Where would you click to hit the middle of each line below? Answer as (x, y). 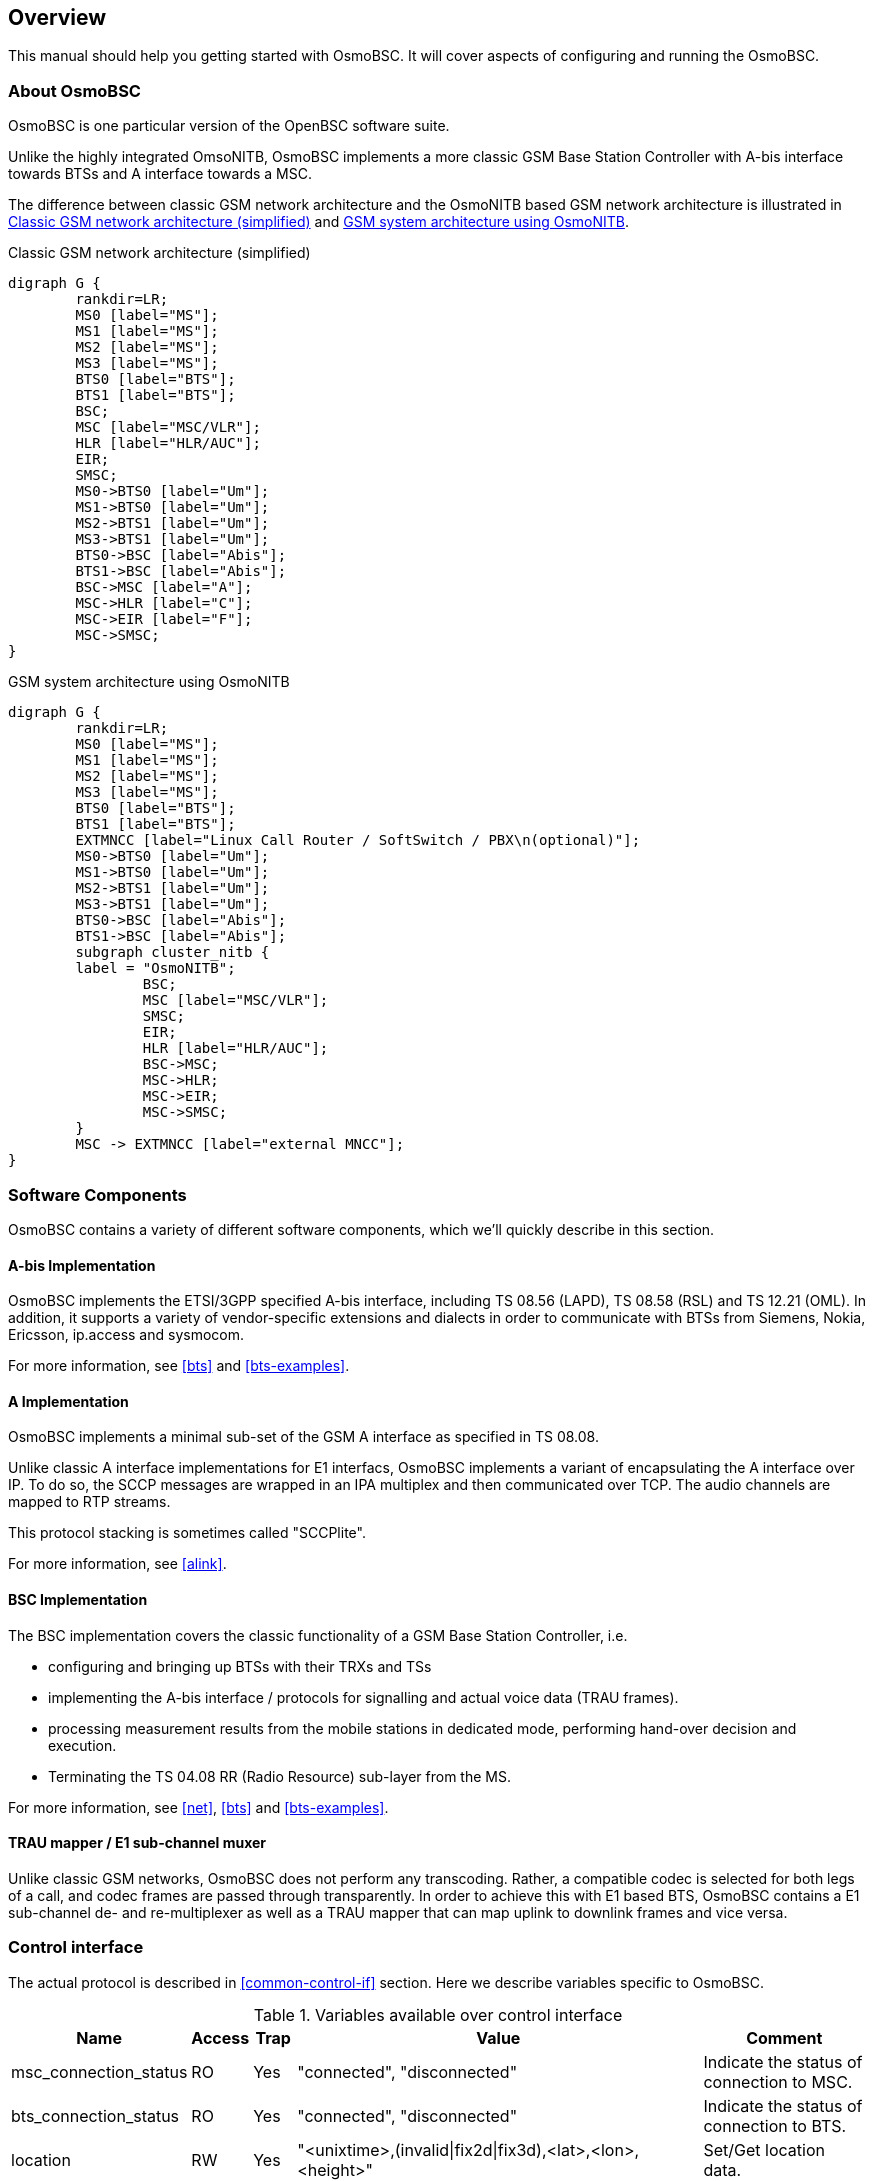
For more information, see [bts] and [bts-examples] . (179, 1366)
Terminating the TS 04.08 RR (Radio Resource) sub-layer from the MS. (279, 1776)
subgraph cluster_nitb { (172, 952)
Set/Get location (764, 2149)
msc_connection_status (99, 2071)
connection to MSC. (778, 2081)
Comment (784, 2037)
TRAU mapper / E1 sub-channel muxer (137, 1843)
